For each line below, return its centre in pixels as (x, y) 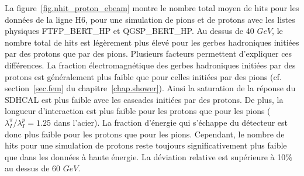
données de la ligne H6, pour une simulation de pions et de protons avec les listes (150, 19)
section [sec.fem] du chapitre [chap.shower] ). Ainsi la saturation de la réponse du (150, 88)
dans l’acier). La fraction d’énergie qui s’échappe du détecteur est (171, 122)
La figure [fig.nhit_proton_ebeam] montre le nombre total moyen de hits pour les (152, 8)
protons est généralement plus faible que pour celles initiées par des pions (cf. (143, 76)
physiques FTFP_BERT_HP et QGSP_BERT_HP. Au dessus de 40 (129, 31)
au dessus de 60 (33, 168)
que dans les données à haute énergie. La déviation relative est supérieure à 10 (145, 156)
